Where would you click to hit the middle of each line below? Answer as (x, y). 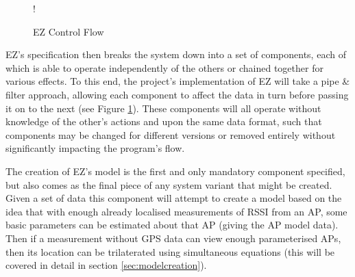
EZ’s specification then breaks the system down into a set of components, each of (176, 54)
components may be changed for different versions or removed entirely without (171, 134)
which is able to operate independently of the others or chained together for (164, 67)
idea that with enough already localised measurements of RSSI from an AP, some (176, 211)
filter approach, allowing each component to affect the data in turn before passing (177, 94)
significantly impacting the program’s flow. (95, 148)
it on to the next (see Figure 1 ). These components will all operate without (163, 108)
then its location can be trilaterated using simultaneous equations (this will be (170, 251)
